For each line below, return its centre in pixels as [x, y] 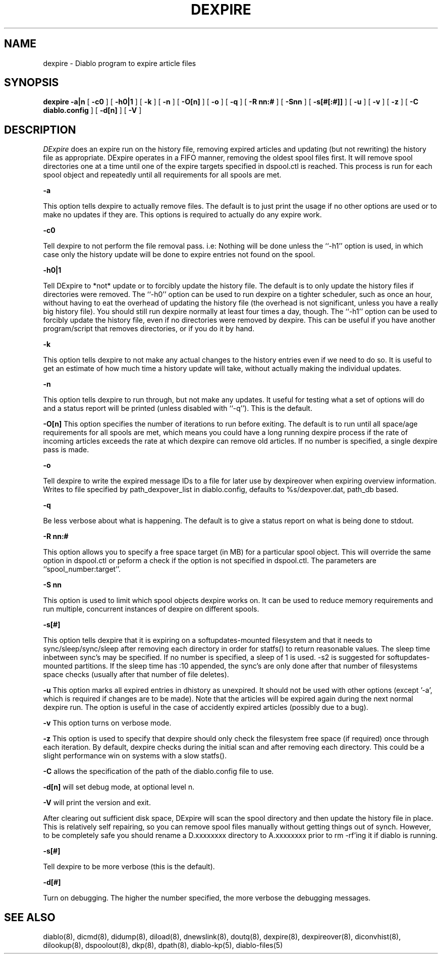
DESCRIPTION [40, 130]
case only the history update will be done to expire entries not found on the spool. [179, 255]
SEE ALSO [30, 917]
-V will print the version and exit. [97, 803]
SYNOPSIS [32, 83]
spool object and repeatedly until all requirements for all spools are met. [162, 175]
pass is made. [66, 450]
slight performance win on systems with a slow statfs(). [135, 756]
